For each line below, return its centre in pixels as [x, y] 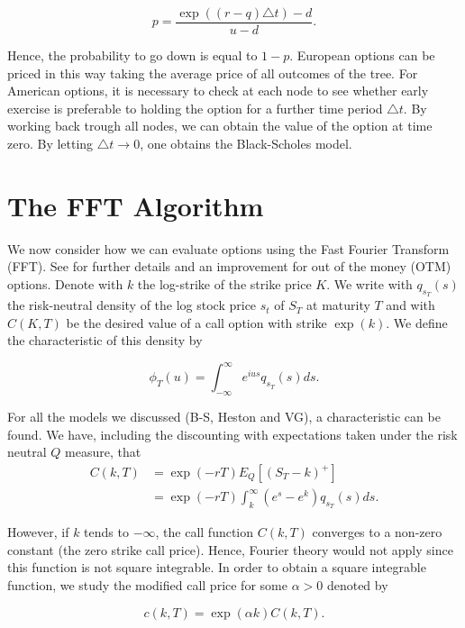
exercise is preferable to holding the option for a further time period [195, 108]
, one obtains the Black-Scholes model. [246, 144]
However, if [38, 532]
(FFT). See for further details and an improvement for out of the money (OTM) [229, 266]
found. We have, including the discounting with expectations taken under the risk [232, 434]
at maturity [338, 305]
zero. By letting [50, 144]
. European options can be [362, 55]
